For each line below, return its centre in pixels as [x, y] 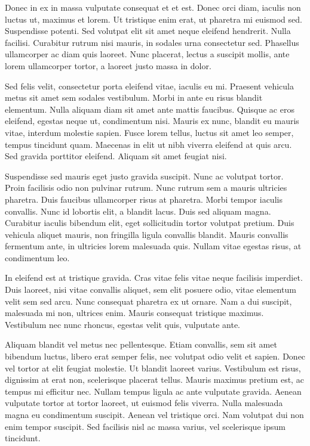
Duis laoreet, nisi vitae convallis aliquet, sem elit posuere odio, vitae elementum [151, 289]
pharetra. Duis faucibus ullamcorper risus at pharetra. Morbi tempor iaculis [144, 199]
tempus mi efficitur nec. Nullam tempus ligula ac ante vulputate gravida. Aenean [153, 391]
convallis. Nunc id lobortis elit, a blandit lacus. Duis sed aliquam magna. [138, 211]
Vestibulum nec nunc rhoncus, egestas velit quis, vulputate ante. [122, 324]
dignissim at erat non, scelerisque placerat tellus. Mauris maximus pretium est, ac [154, 380]
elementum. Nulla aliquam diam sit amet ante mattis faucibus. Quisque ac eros [150, 109]
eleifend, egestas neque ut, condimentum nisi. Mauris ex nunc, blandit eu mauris [152, 121]
